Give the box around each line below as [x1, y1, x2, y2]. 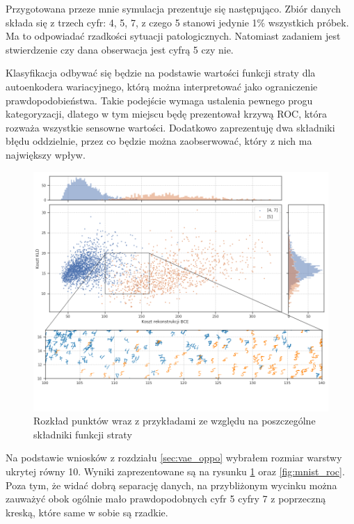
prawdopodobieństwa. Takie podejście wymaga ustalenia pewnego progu [6, 93, 313, 107]
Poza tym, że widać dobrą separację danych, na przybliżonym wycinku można [6, 477, 337, 492]
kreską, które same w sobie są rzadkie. [6, 505, 168, 519]
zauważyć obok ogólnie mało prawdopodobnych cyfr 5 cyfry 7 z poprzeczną [6, 491, 326, 506]
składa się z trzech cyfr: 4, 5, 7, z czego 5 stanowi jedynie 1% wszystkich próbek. [6, 15, 349, 29]
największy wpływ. [6, 147, 86, 161]
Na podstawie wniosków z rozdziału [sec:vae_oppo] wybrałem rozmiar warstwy [6, 450, 342, 465]
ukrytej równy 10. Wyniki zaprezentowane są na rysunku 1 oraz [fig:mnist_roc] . [6, 464, 345, 479]
